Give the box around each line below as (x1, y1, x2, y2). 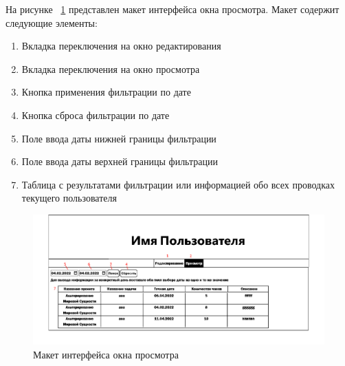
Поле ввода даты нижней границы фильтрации (21, 131, 216, 145)
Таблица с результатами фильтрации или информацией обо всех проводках (21, 177, 335, 191)
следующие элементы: (5, 15, 98, 30)
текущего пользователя (21, 191, 117, 205)
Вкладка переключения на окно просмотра (21, 61, 200, 76)
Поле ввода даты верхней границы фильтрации (21, 154, 218, 169)
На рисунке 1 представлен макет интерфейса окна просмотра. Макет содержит (5, 2, 340, 16)
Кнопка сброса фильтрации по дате (21, 107, 170, 122)
